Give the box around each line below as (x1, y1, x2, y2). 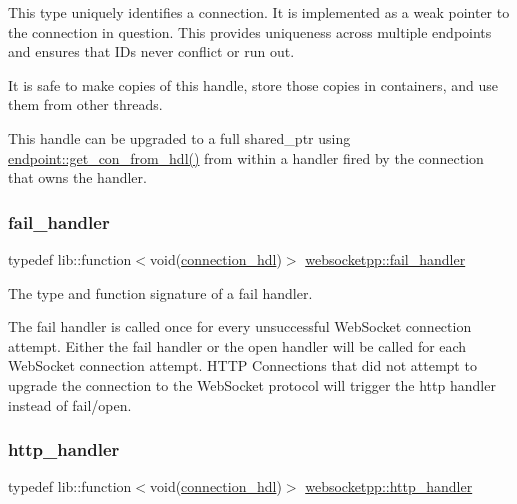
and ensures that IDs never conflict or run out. (8, 41, 295, 62)
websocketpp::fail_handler (305, 248, 466, 269)
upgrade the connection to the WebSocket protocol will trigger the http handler (8, 374, 496, 395)
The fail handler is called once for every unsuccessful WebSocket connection (8, 316, 472, 337)
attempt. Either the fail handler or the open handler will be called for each (8, 335, 467, 356)
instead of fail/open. (8, 394, 132, 415)
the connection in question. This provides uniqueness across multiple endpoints (8, 21, 492, 42)
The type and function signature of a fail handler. (8, 282, 313, 303)
